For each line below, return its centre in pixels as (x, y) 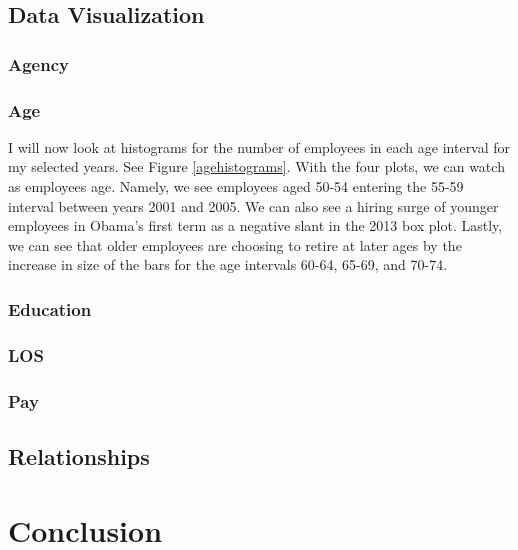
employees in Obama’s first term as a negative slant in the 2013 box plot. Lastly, (255, 225)
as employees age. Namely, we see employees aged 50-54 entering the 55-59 (236, 186)
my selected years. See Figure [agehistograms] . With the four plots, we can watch (256, 166)
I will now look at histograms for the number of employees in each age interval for (259, 146)
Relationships (79, 455)
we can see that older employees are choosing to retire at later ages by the (235, 244)
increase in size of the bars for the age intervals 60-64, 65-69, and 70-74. (228, 264)
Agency (38, 63)
